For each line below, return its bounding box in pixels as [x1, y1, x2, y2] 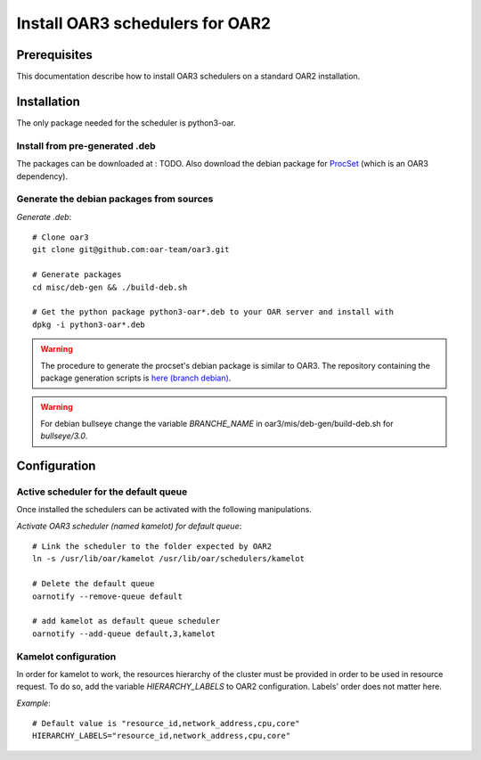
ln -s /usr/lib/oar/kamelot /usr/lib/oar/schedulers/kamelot [32, 553, 305, 564]
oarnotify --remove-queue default [32, 591, 183, 601]
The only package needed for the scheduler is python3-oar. [16, 117, 236, 128]
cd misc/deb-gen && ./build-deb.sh [32, 282, 188, 292]
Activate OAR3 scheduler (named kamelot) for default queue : [16, 520, 242, 531]
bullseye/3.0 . [40, 430, 88, 441]
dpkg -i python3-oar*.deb [32, 319, 146, 330]
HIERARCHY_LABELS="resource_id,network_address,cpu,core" [32, 731, 291, 741]
